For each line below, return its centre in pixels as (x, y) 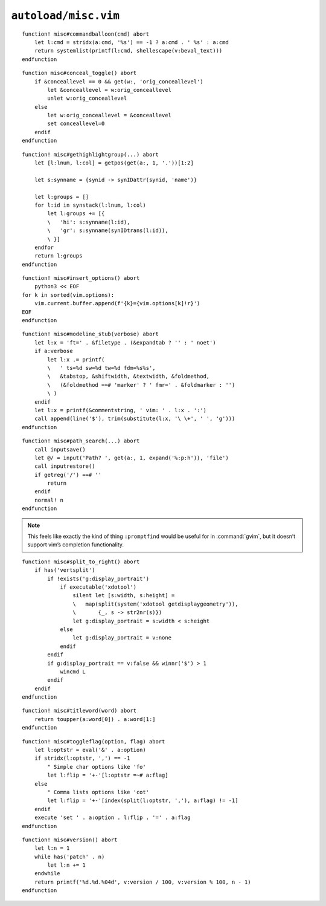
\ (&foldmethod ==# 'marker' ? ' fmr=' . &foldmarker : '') (141, 385)
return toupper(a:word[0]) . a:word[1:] (95, 719)
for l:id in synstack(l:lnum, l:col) (90, 205)
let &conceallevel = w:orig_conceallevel (110, 90)
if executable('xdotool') (98, 587)
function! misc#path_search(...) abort (81, 441)
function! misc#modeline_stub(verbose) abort (91, 334)
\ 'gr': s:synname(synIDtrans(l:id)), (108, 231)
